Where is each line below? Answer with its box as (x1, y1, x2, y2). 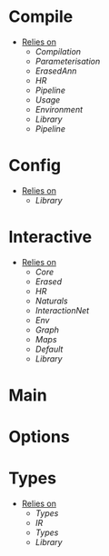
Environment (35, 104, 84, 114)
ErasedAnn (35, 65, 77, 76)
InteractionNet (35, 304, 90, 315)
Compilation (35, 45, 82, 56)
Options (8, 427, 70, 447)
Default (35, 343, 64, 354)
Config (8, 155, 61, 176)
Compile (8, 6, 74, 27)
